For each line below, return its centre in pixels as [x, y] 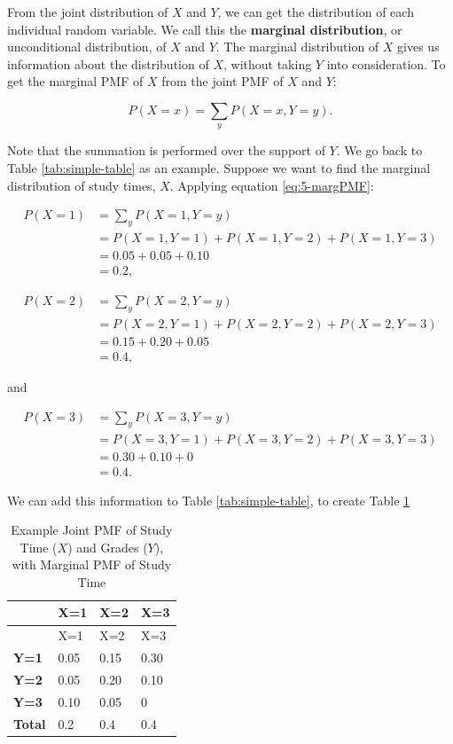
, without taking [267, 63]
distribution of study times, [82, 185]
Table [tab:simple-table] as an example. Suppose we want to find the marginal [219, 167]
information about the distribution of [108, 63]
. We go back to [379, 150]
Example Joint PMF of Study [92, 530]
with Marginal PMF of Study [92, 564]
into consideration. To [386, 63]
